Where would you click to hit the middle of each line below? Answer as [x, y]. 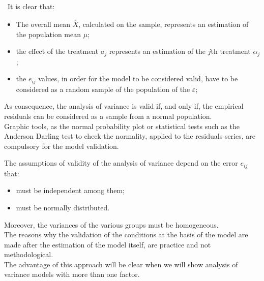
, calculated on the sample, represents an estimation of [164, 24]
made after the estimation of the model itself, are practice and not [108, 244]
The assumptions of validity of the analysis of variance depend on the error [121, 163]
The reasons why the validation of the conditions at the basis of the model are [126, 235]
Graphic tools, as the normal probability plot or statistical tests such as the [122, 126]
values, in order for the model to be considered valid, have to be [138, 79]
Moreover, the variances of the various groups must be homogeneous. [111, 224]
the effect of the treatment [57, 51]
